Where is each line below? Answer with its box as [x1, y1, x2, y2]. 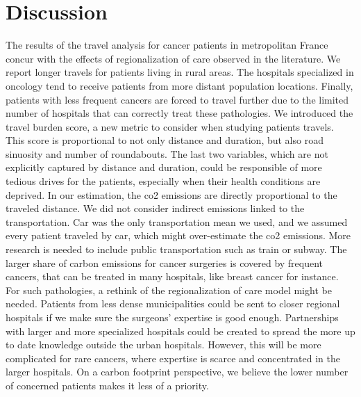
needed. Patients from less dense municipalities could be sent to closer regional [6, 296, 340, 311]
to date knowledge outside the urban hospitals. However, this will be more [6, 337, 321, 352]
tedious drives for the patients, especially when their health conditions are [6, 174, 321, 188]
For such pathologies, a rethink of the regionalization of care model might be [6, 282, 332, 297]
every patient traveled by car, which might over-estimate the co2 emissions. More [6, 228, 351, 243]
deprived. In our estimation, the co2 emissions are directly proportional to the [6, 187, 337, 202]
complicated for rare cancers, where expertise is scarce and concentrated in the [6, 350, 341, 365]
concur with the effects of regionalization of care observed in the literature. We [6, 51, 341, 65]
